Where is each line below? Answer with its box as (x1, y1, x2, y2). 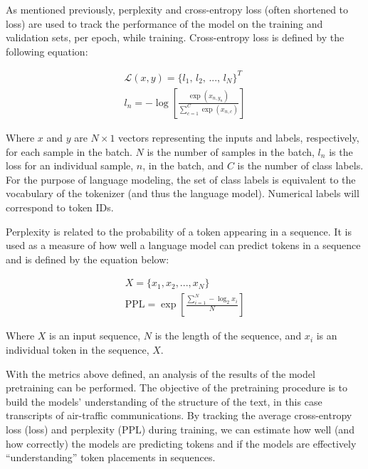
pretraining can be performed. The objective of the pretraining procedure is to (6, 380, 347, 395)
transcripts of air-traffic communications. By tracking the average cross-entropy (6, 408, 352, 423)
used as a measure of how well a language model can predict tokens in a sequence (6, 238, 361, 253)
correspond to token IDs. (6, 199, 114, 214)
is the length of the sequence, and (154, 328, 302, 343)
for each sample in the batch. (6, 144, 132, 159)
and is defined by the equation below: (6, 251, 169, 266)
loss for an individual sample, (6, 158, 134, 173)
